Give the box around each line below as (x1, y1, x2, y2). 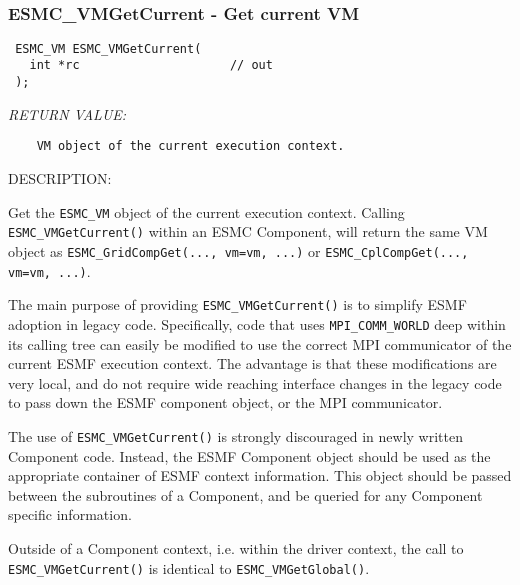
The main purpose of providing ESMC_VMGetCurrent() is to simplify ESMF (8, 294, 467, 315)
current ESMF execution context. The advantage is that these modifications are (8, 353, 497, 374)
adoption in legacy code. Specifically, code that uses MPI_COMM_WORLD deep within (8, 313, 506, 334)
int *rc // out (29, 58, 273, 73)
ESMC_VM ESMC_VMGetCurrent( (15, 41, 202, 56)
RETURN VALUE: (8, 103, 127, 124)
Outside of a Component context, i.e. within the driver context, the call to (8, 537, 464, 558)
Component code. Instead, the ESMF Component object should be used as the (8, 445, 491, 466)
